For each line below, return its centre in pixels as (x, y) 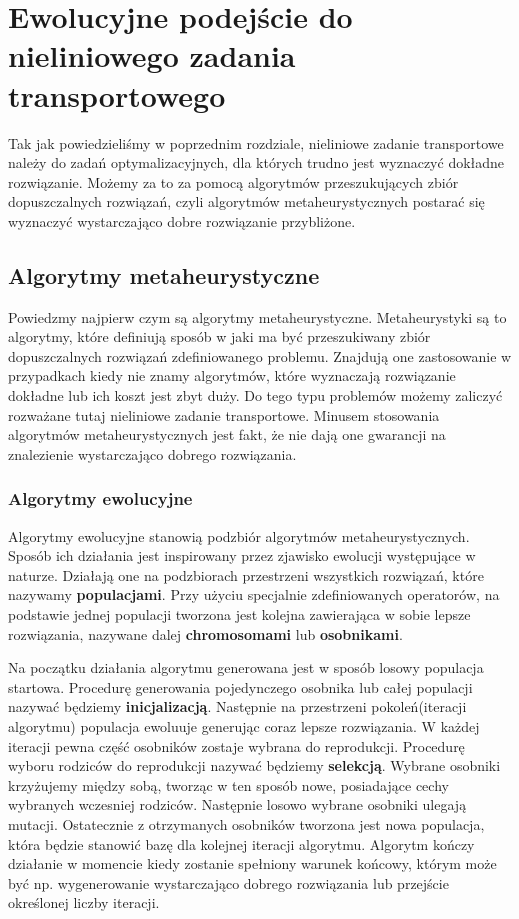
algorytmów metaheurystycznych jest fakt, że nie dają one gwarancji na (227, 434)
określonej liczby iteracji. (84, 902)
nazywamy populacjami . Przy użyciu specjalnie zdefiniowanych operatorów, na (254, 594)
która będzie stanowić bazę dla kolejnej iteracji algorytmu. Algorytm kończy (241, 843)
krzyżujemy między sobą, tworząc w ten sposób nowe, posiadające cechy (228, 784)
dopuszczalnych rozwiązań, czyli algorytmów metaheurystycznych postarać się (246, 201)
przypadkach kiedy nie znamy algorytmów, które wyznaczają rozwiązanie (232, 375)
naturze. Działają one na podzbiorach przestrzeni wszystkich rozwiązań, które (246, 574)
